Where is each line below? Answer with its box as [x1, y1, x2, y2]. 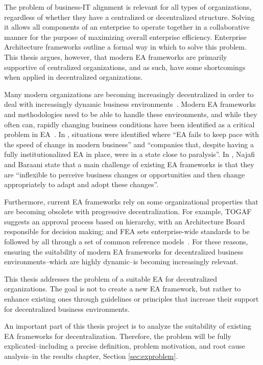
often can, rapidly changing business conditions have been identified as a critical [4, 119, 255, 129]
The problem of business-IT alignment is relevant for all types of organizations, [4, 2, 252, 12]
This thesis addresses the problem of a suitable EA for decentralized [4, 273, 217, 284]
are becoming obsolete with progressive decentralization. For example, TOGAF [4, 206, 252, 217]
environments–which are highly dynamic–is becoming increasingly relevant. [4, 256, 238, 267]
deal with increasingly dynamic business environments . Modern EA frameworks [4, 99, 256, 109]
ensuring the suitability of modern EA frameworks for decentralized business [4, 246, 244, 257]
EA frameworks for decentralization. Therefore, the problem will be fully [4, 330, 231, 341]
